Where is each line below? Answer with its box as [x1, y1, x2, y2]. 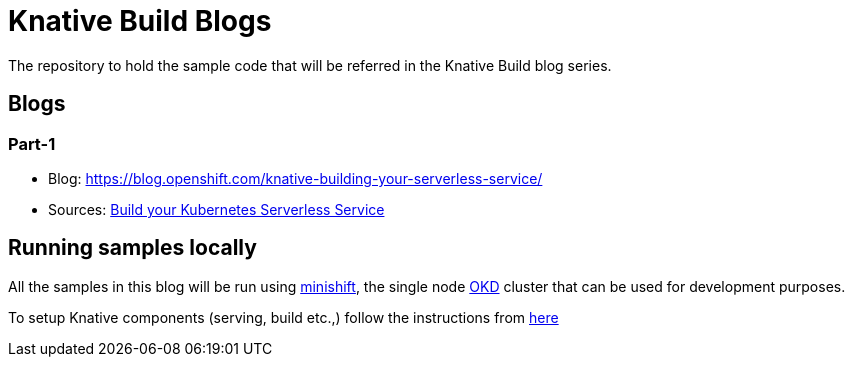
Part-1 [8, 133, 56, 154]
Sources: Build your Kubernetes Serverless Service [48, 200, 385, 218]
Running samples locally [8, 235, 257, 261]
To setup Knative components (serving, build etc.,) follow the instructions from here [8, 308, 559, 326]
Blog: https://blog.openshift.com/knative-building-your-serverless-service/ [48, 169, 543, 187]
